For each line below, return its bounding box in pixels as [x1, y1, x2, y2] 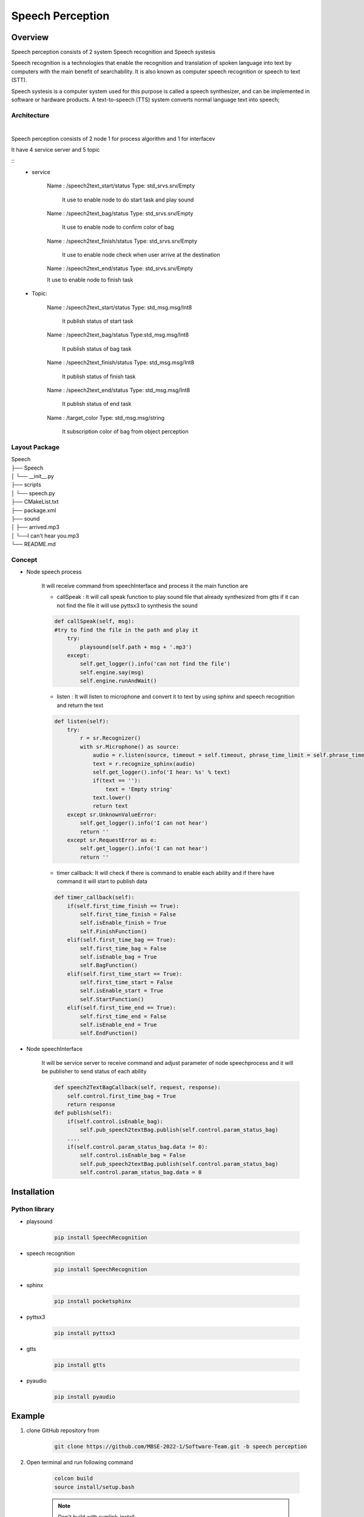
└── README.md [11, 541, 56, 548]
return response [67, 1101, 115, 1107]
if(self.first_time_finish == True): [67, 902, 180, 910]
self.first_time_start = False [79, 979, 173, 986]
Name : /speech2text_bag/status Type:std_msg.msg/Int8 [47, 331, 189, 339]
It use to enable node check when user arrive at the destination [62, 251, 220, 258]
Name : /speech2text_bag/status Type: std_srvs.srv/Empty [47, 209, 194, 217]
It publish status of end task [62, 400, 132, 408]
